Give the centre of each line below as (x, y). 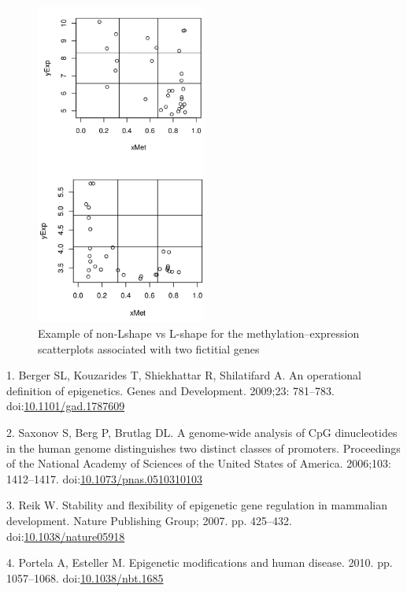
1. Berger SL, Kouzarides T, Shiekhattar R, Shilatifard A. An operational (184, 375)
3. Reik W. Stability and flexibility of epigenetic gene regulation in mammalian (197, 505)
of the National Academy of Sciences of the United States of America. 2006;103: (199, 463)
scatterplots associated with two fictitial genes (149, 348)
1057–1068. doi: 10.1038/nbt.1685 (85, 577)
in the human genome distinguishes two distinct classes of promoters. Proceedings (203, 448)
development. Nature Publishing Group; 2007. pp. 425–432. (149, 521)
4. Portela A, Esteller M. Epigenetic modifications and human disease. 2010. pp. (200, 562)
